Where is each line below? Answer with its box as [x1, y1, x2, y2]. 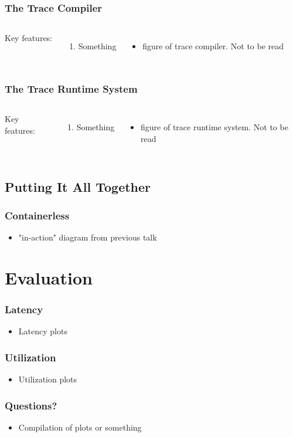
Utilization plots [18, 373, 77, 385]
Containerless [5, 208, 70, 222]
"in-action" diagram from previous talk [18, 231, 157, 243]
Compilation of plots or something [18, 421, 142, 433]
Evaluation [5, 266, 93, 289]
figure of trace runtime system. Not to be [141, 121, 288, 133]
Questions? [5, 398, 57, 412]
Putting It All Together [5, 177, 151, 195]
